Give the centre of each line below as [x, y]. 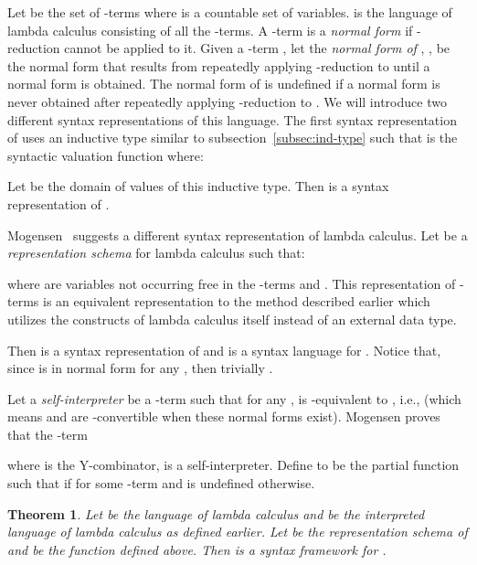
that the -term [48, 434]
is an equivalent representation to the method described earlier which [236, 301]
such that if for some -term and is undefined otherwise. [161, 483]
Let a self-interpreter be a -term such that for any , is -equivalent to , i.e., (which [234, 398]
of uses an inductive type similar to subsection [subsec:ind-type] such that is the [233, 138]
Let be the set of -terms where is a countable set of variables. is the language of [230, 12]
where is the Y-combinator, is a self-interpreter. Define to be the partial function [233, 465]
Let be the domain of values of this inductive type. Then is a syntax [198, 186]
